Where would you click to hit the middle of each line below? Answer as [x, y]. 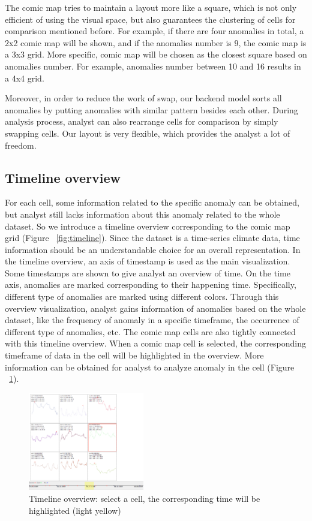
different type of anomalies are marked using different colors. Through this [142, 296]
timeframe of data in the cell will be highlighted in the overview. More [134, 355]
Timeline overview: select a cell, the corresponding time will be [145, 498]
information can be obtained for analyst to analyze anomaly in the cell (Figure [150, 367]
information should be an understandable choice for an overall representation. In [153, 249]
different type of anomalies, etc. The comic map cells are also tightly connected [150, 331]
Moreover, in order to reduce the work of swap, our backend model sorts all [143, 98]
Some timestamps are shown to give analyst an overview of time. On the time [148, 272]
